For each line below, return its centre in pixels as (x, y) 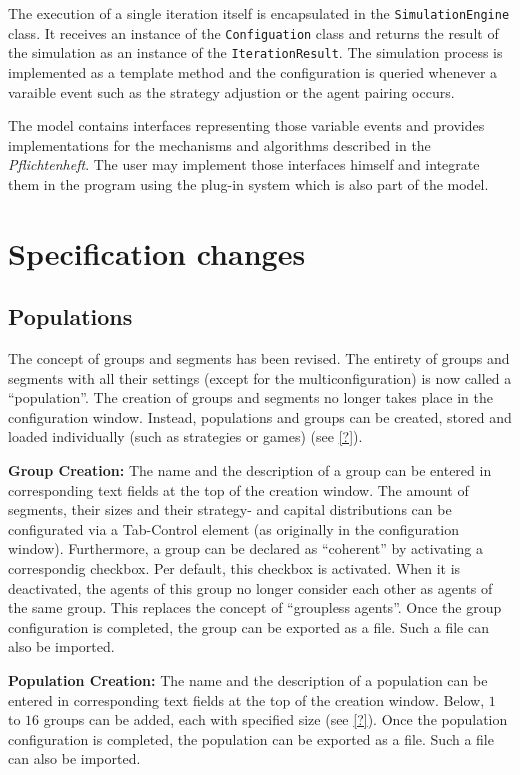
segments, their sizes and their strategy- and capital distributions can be (230, 509)
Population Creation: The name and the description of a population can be (248, 680)
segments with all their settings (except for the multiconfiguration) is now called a (260, 377)
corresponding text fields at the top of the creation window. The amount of (238, 489)
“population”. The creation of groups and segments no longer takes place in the (250, 397)
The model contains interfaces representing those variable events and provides (246, 125)
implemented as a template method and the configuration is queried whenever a (253, 71)
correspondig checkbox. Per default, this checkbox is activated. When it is (234, 568)
